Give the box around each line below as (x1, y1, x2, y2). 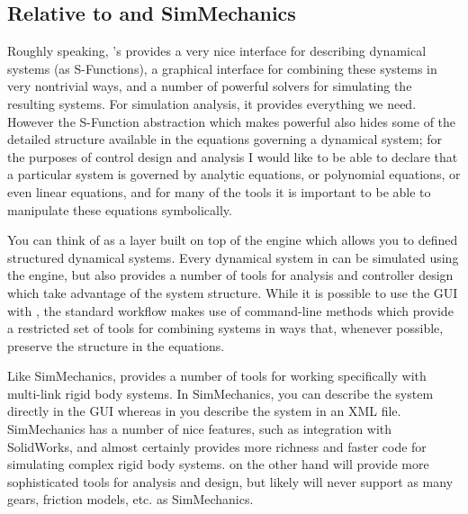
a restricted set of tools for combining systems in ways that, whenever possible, (7, 319, 444, 338)
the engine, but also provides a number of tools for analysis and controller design (7, 266, 454, 284)
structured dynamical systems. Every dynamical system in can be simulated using (7, 248, 459, 266)
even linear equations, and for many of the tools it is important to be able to (7, 182, 431, 201)
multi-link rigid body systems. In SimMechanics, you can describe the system (7, 383, 434, 402)
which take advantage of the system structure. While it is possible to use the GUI (7, 283, 458, 302)
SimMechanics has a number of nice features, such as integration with (7, 419, 392, 438)
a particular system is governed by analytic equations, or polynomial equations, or (7, 165, 461, 184)
